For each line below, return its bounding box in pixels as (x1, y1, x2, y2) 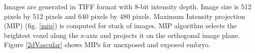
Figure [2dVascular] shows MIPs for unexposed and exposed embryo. (4, 39, 211, 50)
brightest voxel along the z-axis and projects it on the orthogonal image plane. (4, 30, 240, 40)
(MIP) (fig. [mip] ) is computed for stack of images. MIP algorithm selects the (4, 20, 237, 31)
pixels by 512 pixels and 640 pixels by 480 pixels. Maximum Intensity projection (4, 11, 245, 21)
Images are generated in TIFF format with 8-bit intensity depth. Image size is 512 (4, 1, 252, 11)
